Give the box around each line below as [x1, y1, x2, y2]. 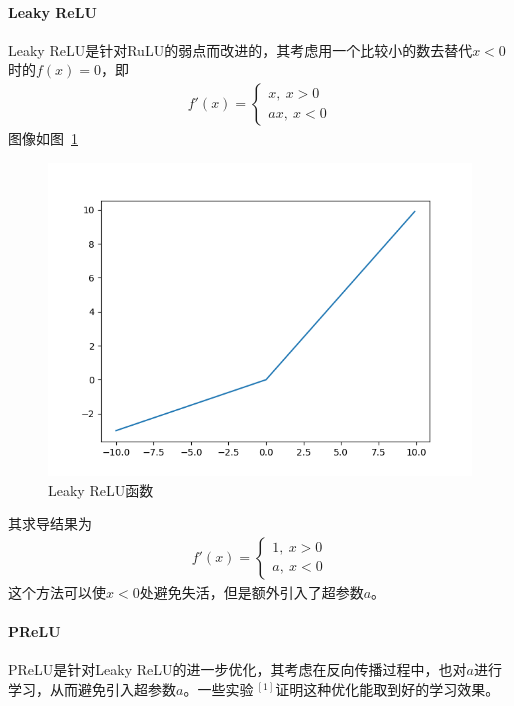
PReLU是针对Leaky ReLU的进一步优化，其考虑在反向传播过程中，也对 [8, 659, 467, 680]
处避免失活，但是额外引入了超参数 [139, 581, 364, 602]
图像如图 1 [8, 128, 78, 149]
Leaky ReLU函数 [48, 479, 154, 500]
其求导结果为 [8, 513, 92, 534]
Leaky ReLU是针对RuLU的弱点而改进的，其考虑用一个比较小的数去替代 [8, 39, 473, 60]
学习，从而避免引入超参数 [8, 678, 176, 699]
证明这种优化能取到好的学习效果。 [275, 678, 500, 699]
